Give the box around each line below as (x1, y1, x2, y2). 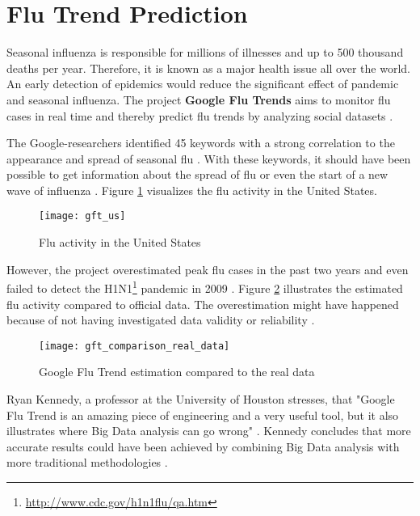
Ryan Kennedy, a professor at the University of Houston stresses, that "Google (6, 391, 395, 407)
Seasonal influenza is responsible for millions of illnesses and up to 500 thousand (6, 44, 404, 61)
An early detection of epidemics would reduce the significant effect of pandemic (6, 75, 399, 92)
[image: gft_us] (39, 210, 126, 222)
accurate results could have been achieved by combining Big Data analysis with (6, 438, 400, 455)
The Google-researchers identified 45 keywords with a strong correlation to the (6, 134, 395, 151)
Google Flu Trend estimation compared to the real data (39, 363, 315, 380)
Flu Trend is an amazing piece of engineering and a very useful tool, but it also (6, 406, 399, 423)
